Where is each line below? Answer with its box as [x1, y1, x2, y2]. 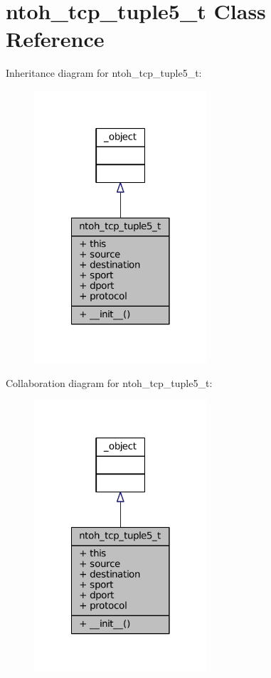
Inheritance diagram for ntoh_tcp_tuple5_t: [6, 65, 202, 80]
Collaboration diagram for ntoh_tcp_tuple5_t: [6, 375, 213, 390]
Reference [6, 24, 105, 53]
